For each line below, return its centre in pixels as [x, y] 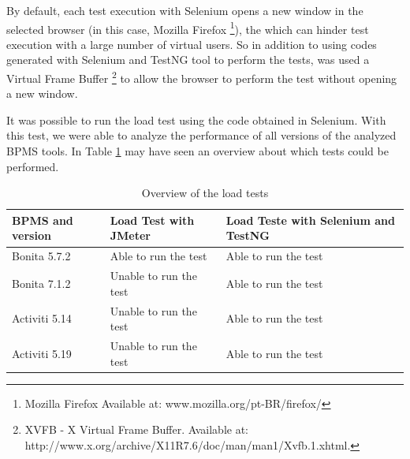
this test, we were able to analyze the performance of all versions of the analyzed [201, 135]
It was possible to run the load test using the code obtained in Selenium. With [196, 119]
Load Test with [152, 220]
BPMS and [43, 220]
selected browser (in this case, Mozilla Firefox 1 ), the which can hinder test [188, 28]
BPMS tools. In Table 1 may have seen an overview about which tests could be [198, 151]
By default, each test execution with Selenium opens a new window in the [185, 10]
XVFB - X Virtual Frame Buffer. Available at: [137, 429]
